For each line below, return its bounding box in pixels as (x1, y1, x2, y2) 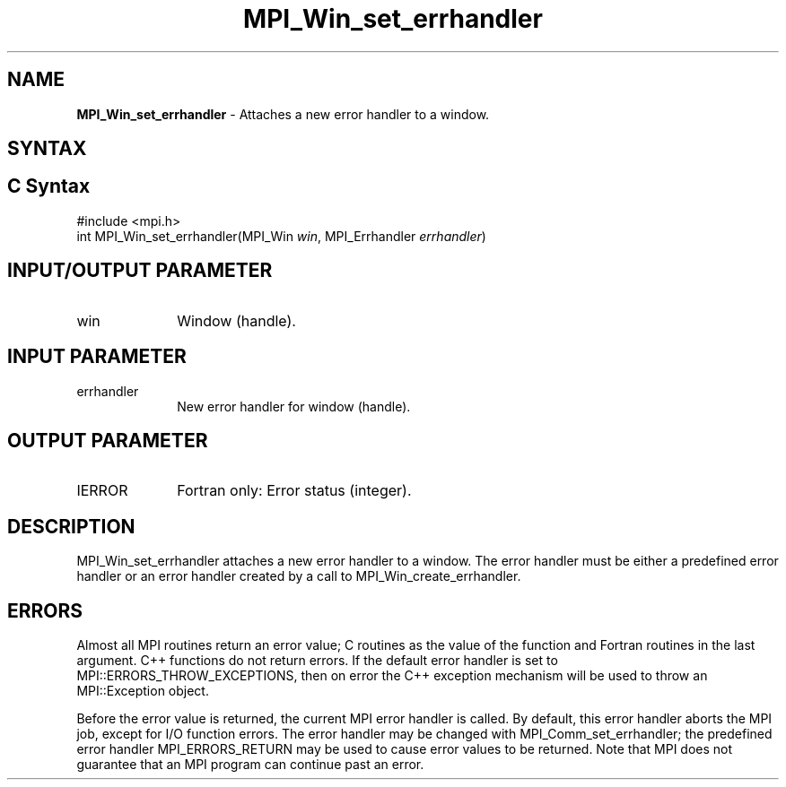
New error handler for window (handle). (177, 398, 411, 414)
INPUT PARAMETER (7, 345, 187, 368)
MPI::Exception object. (76, 683, 209, 699)
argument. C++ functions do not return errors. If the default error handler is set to (76, 653, 558, 669)
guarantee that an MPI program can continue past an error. (76, 757, 424, 773)
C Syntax (7, 175, 91, 198)
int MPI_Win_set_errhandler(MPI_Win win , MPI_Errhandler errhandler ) (76, 228, 486, 244)
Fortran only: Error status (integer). (177, 481, 412, 500)
